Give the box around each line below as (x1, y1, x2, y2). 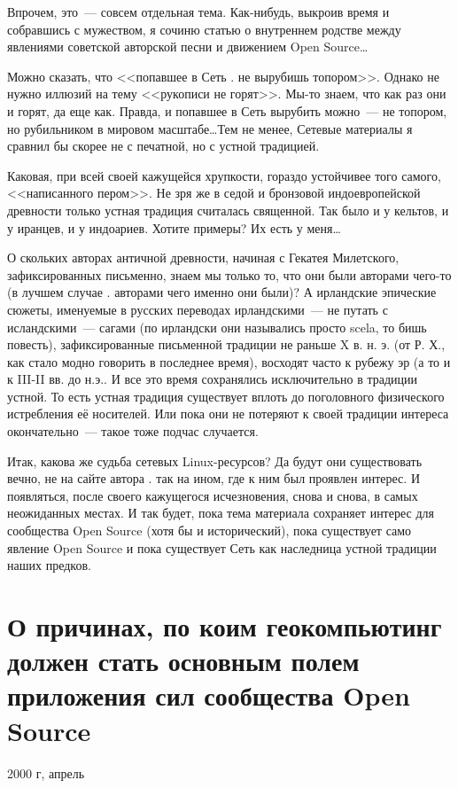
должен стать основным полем (7, 643, 360, 679)
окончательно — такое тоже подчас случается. (7, 422, 259, 441)
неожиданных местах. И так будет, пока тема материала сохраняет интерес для (7, 503, 434, 522)
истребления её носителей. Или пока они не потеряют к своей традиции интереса (7, 404, 449, 423)
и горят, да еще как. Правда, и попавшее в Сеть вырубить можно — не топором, (7, 101, 447, 120)
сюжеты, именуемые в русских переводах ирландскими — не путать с (7, 300, 388, 318)
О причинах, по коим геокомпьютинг (7, 608, 442, 644)
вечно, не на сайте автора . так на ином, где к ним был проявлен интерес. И (7, 469, 420, 488)
